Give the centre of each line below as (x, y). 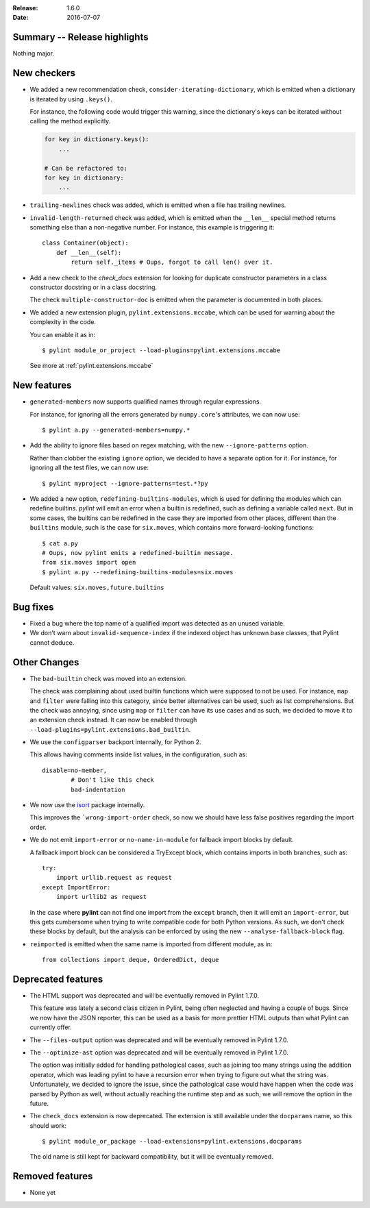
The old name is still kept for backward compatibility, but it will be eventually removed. (151, 1157)
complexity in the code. (63, 322)
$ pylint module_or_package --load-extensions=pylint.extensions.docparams (172, 1142)
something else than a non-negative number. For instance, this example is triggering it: (152, 227)
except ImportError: (76, 887)
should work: (48, 1125)
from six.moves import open (89, 563)
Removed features (53, 1176)
